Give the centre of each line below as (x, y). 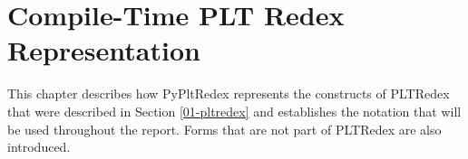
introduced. (39, 147)
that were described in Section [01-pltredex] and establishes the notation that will (234, 111)
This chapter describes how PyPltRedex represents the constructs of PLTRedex (229, 94)
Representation (104, 50)
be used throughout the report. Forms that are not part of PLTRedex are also (224, 129)
